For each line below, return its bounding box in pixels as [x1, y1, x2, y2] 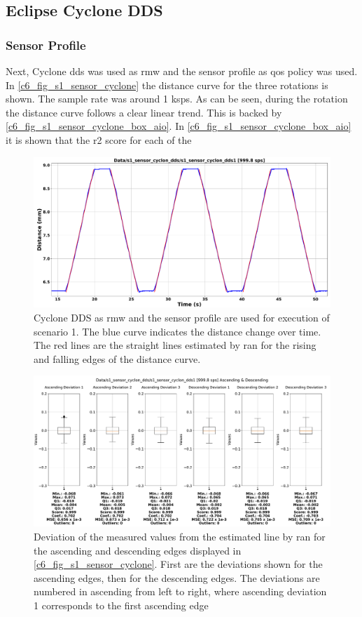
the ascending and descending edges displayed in [34, 543, 242, 557]
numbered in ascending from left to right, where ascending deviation [34, 584, 327, 599]
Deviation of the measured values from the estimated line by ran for [34, 529, 326, 543]
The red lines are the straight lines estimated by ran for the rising [34, 338, 316, 352]
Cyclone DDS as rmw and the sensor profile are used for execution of [34, 310, 330, 325]
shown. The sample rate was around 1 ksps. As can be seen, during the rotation [6, 91, 348, 106]
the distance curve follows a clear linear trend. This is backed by [6, 105, 282, 119]
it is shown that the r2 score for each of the [6, 132, 192, 147]
